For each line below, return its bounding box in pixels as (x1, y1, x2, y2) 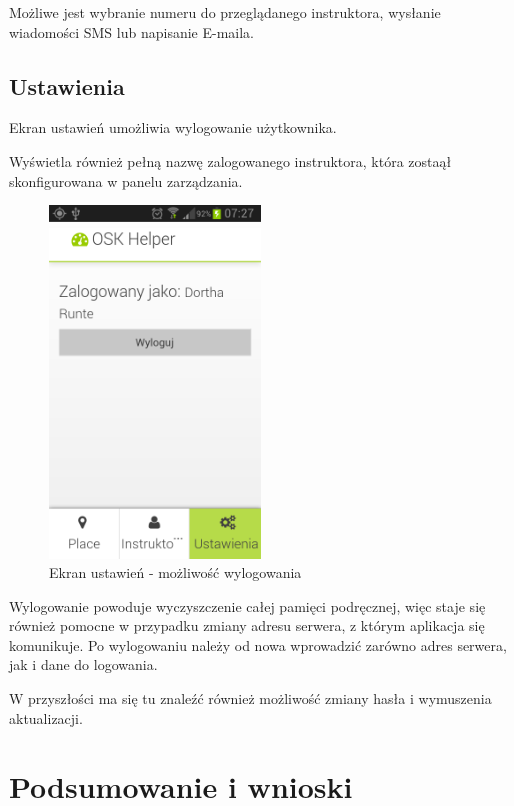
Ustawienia (9, 70, 125, 101)
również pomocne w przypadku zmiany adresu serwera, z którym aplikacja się (9, 615, 485, 636)
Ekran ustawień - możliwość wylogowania (49, 562, 302, 583)
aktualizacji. (9, 707, 83, 728)
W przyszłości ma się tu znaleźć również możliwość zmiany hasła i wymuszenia (9, 688, 492, 709)
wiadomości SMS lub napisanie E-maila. (9, 21, 254, 42)
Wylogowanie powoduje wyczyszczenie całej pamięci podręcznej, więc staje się (9, 595, 486, 616)
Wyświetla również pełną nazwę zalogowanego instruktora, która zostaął (9, 150, 452, 171)
